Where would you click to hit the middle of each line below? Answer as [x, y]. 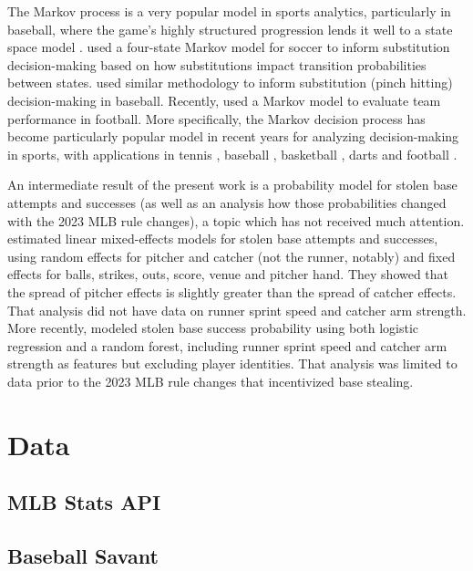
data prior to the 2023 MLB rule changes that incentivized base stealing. [211, 381]
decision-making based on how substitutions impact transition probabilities [217, 64]
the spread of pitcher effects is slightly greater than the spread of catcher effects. [232, 291]
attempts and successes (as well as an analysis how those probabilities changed [227, 202]
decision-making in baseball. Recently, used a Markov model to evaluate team [224, 100]
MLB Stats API [84, 502]
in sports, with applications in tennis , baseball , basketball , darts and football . [232, 154]
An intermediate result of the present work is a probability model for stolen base [232, 185]
